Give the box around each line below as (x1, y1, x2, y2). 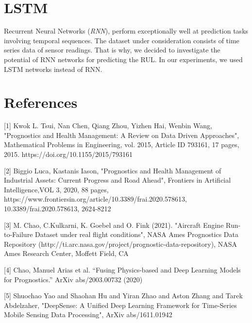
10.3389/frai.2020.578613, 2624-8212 (4, 203, 111, 213)
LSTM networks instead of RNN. (4, 64, 102, 74)
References (4, 92, 78, 112)
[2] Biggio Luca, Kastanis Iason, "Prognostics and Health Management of (4, 165, 221, 175)
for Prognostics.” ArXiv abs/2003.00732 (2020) (4, 274, 143, 284)
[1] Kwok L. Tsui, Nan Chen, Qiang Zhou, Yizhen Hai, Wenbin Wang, (4, 120, 212, 131)
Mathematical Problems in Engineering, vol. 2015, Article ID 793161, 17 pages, (4, 139, 239, 150)
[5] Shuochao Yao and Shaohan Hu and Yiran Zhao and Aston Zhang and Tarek (4, 290, 243, 301)
